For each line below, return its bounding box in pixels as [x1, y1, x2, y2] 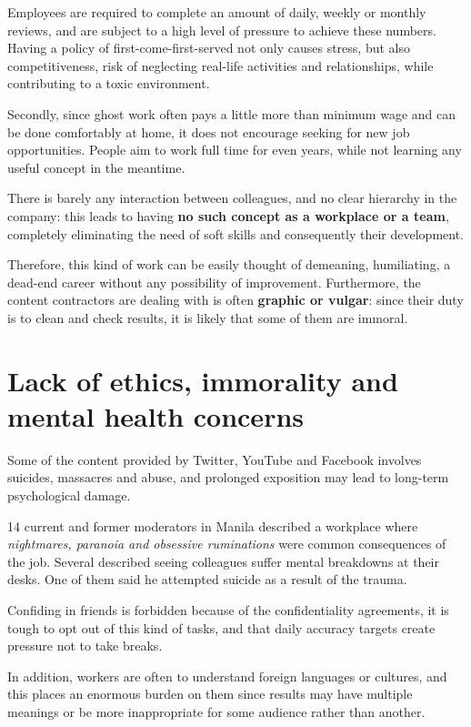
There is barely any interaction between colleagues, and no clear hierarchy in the [7, 188, 457, 207]
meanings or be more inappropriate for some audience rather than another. [7, 702, 426, 721]
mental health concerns [7, 397, 305, 434]
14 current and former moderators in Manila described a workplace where [7, 516, 418, 535]
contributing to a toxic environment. [7, 74, 210, 93]
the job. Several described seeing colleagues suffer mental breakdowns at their [7, 551, 439, 570]
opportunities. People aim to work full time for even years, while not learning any [7, 140, 462, 159]
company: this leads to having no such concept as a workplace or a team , [7, 206, 449, 225]
